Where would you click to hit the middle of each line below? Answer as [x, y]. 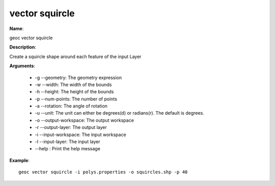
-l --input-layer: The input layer [67, 142]
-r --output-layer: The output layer [71, 127]
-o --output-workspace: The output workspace [85, 120]
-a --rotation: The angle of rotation [71, 106]
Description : [23, 47]
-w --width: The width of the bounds [73, 85]
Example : [20, 160]
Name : [17, 29]
